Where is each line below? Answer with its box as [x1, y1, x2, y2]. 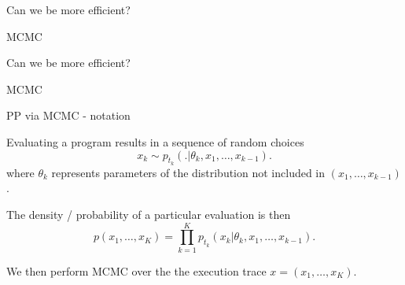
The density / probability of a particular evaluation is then [6, 205, 291, 222]
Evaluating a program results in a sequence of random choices [6, 133, 304, 150]
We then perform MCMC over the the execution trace [6, 262, 267, 279]
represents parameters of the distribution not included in [51, 164, 326, 180]
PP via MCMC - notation [6, 107, 131, 124]
